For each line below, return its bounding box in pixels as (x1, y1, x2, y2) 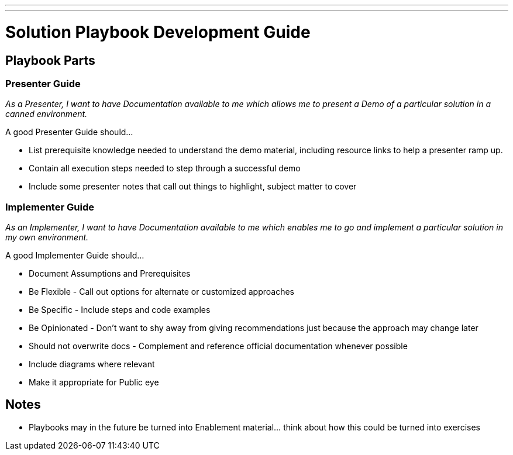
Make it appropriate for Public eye (29, 377, 159, 388)
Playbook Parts (5, 53, 95, 68)
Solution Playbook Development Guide (5, 22, 311, 42)
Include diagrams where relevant (29, 359, 155, 370)
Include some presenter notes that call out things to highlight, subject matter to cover (29, 181, 357, 192)
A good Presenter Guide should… (5, 127, 133, 137)
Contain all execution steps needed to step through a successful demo (29, 163, 301, 174)
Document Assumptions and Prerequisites (29, 268, 191, 279)
